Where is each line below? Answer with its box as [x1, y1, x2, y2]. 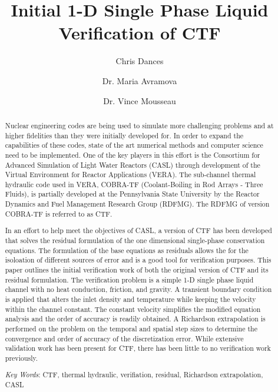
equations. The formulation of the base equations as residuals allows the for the [5, 245, 249, 255]
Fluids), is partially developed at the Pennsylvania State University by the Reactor [5, 189, 260, 199]
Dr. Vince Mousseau [103, 94, 176, 107]
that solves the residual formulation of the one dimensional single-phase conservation [5, 235, 265, 245]
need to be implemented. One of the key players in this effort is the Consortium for [5, 150, 260, 160]
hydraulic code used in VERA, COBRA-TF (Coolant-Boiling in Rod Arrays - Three [5, 179, 263, 189]
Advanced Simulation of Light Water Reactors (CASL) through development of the [5, 160, 260, 170]
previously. [5, 353, 38, 363]
